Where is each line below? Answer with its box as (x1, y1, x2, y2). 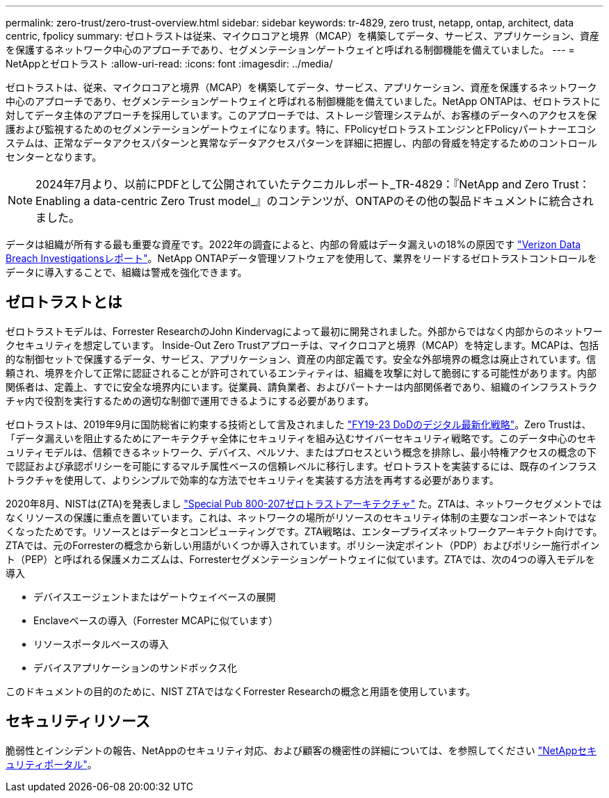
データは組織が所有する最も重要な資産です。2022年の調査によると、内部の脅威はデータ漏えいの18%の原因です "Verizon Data (6, 238, 581, 250)
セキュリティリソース (6, 712, 150, 731)
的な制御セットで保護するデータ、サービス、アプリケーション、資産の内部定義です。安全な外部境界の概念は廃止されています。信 (6, 352, 596, 365)
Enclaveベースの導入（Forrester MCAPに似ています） (33, 614, 278, 626)
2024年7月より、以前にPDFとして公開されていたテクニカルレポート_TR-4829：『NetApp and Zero (35, 177, 549, 191)
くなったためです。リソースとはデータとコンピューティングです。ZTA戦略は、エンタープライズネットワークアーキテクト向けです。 (6, 525, 603, 537)
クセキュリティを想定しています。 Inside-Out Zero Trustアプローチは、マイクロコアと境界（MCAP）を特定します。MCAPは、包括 (6, 339, 599, 351)
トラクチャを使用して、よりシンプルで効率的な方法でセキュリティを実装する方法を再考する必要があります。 (6, 473, 499, 486)
